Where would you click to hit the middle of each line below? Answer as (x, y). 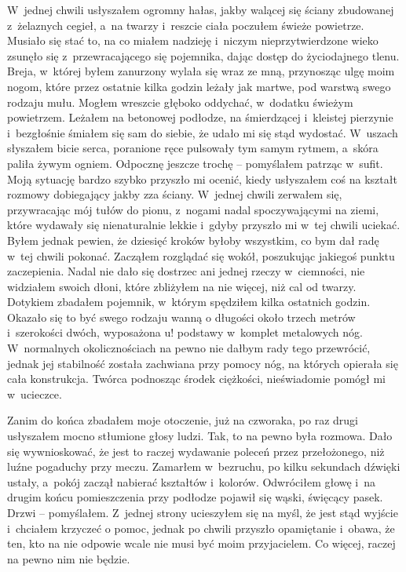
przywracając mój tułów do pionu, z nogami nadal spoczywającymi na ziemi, (193, 209)
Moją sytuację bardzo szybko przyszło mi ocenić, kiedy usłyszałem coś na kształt (202, 179)
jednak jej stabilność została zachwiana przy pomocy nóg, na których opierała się (203, 363)
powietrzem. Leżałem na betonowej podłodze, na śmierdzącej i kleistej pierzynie (200, 117)
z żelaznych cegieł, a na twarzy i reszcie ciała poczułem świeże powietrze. (186, 25)
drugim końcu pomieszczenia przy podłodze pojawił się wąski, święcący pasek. (195, 497)
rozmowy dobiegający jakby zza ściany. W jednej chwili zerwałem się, (175, 194)
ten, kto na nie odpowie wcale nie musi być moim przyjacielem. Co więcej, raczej (201, 543)
